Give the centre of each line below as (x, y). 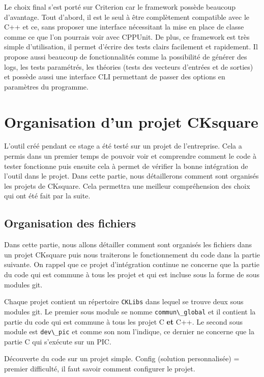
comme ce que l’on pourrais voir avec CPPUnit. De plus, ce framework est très (127, 36)
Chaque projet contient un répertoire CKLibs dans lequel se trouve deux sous (124, 301)
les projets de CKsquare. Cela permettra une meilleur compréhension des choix (127, 185)
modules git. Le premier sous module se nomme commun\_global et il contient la (130, 311)
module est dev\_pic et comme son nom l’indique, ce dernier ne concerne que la (129, 331)
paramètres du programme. (46, 86)
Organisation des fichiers (70, 223)
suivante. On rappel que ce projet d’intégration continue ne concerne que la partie (132, 264)
